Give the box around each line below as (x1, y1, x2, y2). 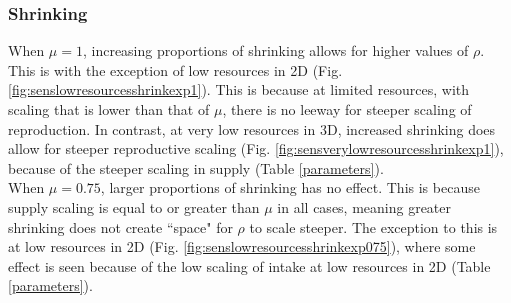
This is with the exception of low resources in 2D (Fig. (8, 59, 343, 80)
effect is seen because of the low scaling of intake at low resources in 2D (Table (8, 255, 491, 276)
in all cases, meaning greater (277, 196, 452, 217)
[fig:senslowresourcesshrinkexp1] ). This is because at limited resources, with (8, 79, 470, 100)
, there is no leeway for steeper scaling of (222, 99, 472, 119)
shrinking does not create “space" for (8, 216, 233, 237)
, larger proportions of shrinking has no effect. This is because (100, 177, 480, 198)
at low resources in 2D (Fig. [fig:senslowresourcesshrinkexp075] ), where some (8, 236, 476, 257)
